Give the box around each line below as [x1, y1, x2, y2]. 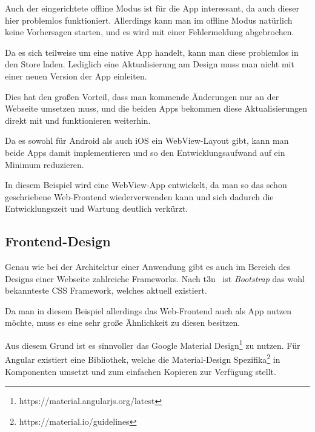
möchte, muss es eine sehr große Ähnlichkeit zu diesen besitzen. [5, 316, 240, 329]
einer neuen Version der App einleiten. [5, 69, 147, 82]
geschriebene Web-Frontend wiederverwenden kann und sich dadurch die [5, 190, 274, 203]
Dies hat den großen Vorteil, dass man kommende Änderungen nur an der [5, 90, 279, 103]
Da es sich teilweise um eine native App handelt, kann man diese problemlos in [5, 46, 299, 58]
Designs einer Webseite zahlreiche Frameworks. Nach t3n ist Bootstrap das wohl [5, 272, 305, 285]
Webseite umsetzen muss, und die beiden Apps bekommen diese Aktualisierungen [5, 102, 308, 115]
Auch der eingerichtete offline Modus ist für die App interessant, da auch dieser [5, 2, 299, 14]
